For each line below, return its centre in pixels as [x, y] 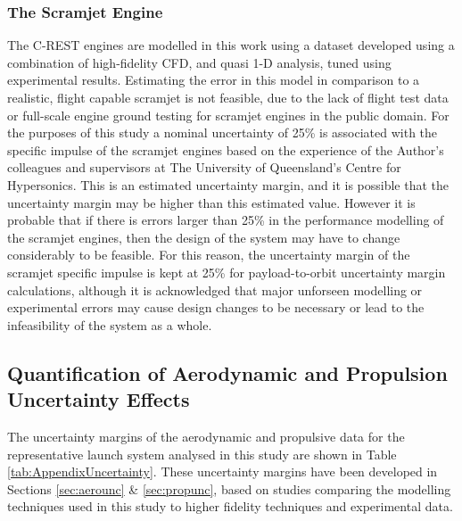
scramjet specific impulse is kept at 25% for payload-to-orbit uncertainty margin [227, 272]
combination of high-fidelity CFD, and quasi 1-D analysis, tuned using [199, 62]
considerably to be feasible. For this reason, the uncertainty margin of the [209, 255]
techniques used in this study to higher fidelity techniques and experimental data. [230, 506]
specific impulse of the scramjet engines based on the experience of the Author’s [226, 149]
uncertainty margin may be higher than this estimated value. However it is [211, 202]
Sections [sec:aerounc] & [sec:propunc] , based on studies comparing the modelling [229, 488]
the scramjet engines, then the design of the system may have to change [204, 237]
